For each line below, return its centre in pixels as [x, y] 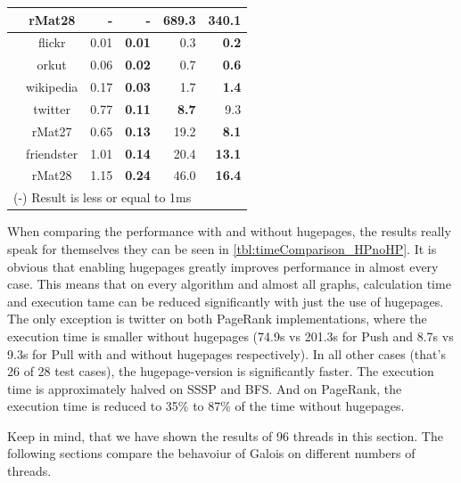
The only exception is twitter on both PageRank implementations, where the [217, 319]
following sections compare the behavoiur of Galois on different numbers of [211, 453]
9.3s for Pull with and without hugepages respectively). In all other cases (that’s [226, 353]
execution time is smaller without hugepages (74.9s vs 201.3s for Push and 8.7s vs [230, 336]
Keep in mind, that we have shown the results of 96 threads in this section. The [225, 435]
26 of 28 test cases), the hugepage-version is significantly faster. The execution [221, 371]
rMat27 [52, 131]
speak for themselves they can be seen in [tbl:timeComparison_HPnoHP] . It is [222, 248]
